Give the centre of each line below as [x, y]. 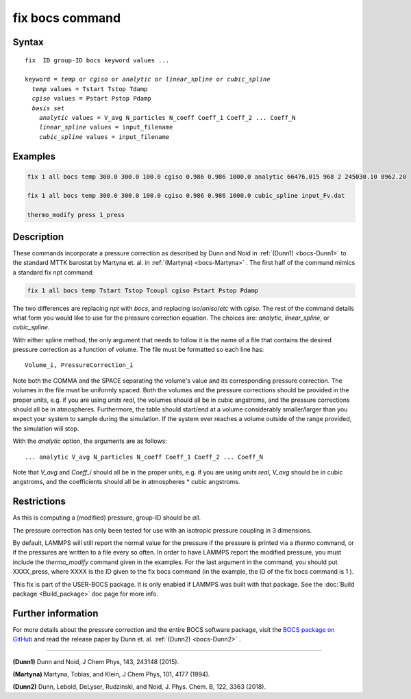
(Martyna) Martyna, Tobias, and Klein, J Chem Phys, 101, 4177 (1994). [111, 674]
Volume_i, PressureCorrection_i [79, 365]
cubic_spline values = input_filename [104, 137]
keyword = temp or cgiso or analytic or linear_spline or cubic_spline [148, 79]
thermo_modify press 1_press [76, 215]
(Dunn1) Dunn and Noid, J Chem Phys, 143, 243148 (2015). [96, 661]
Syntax [28, 42]
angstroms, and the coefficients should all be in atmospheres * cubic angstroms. [126, 482]
